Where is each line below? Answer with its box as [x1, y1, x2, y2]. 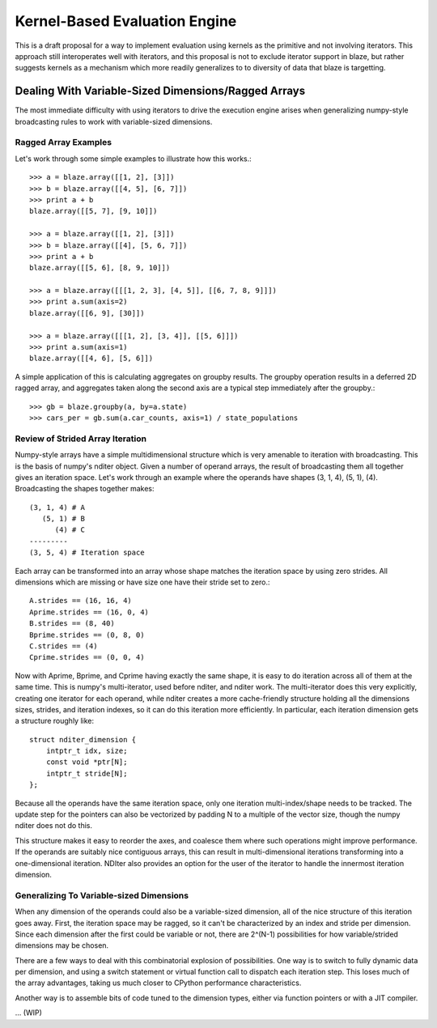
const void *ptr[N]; [45, 758, 128, 767]
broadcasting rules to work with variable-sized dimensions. [15, 117, 213, 126]
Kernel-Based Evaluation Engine [15, 12, 237, 30]
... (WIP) [15, 1008, 42, 1017]
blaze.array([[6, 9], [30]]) [29, 308, 145, 317]
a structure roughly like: [15, 716, 95, 726]
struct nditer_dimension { [29, 735, 137, 744]
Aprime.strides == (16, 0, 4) [29, 607, 150, 617]
